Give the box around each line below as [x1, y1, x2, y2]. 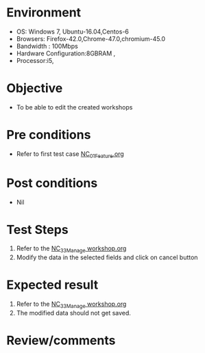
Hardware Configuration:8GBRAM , [16, 49, 116, 57]
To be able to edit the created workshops [16, 103, 133, 111]
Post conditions [6, 175, 98, 191]
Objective [6, 81, 63, 96]
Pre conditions [6, 127, 91, 143]
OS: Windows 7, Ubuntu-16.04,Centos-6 [16, 27, 130, 36]
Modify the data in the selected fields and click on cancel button [16, 253, 198, 261]
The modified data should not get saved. [16, 309, 132, 317]
